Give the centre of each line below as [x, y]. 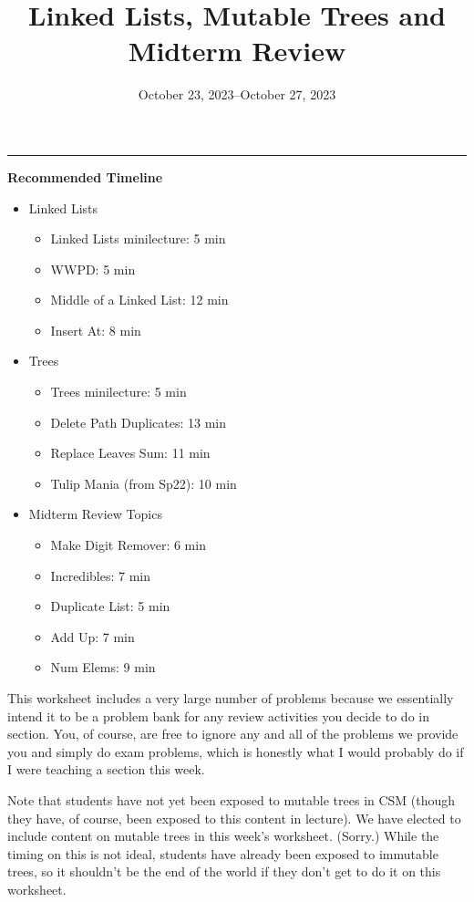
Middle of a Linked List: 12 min [139, 300]
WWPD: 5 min [93, 269]
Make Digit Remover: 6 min [128, 545]
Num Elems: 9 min [103, 667]
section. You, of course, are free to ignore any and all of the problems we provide [233, 734]
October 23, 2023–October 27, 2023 [237, 94]
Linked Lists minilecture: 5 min [138, 238]
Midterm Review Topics [95, 514]
